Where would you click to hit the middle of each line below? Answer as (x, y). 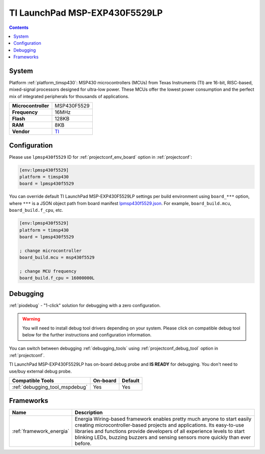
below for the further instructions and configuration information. (87, 335)
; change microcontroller (51, 251)
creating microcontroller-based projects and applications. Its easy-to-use (159, 425)
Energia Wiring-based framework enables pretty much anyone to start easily (163, 419)
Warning (31, 319)
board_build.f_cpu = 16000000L (57, 278)
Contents (19, 27)
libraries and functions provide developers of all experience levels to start (160, 431)
